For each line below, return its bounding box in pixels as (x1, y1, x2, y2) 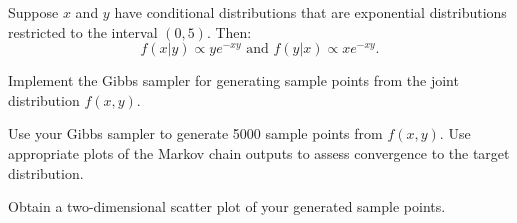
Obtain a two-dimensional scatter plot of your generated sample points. (8, 196, 446, 217)
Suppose (8, 2, 59, 22)
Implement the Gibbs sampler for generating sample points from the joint (8, 70, 459, 91)
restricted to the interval (8, 21, 158, 42)
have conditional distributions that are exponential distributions (114, 2, 507, 22)
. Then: (206, 21, 252, 42)
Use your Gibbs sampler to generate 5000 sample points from (8, 123, 383, 144)
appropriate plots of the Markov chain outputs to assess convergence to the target (8, 142, 510, 163)
